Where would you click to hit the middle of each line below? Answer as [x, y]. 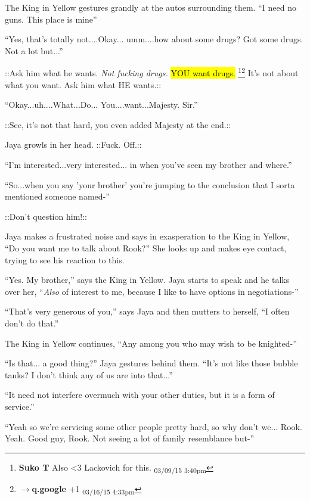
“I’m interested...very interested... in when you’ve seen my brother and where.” [148, 164]
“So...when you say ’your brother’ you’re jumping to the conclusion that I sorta [150, 184]
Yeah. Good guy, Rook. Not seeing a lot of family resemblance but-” [130, 438]
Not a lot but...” [34, 50]
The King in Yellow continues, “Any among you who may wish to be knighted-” [151, 343]
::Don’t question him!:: [46, 216]
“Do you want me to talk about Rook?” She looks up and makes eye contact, [146, 248]
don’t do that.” [32, 323]
